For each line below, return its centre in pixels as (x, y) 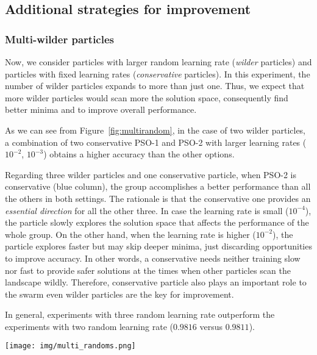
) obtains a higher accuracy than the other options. (139, 154)
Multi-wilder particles (59, 39)
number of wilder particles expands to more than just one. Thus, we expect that (155, 86)
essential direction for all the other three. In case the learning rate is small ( (147, 210)
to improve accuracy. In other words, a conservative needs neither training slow (153, 258)
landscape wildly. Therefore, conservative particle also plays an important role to (156, 282)
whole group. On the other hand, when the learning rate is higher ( (130, 234)
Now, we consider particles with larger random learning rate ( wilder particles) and (158, 62)
